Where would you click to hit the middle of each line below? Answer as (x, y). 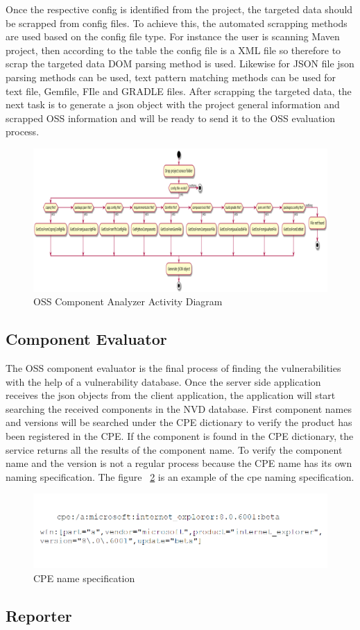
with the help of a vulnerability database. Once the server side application (163, 381)
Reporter (39, 615)
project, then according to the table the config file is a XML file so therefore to (173, 50)
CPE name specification (84, 578)
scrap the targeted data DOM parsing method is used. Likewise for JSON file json (180, 63)
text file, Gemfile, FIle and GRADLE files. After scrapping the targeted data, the (179, 91)
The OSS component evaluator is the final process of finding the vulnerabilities (173, 367)
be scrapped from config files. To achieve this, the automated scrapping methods (177, 23)
